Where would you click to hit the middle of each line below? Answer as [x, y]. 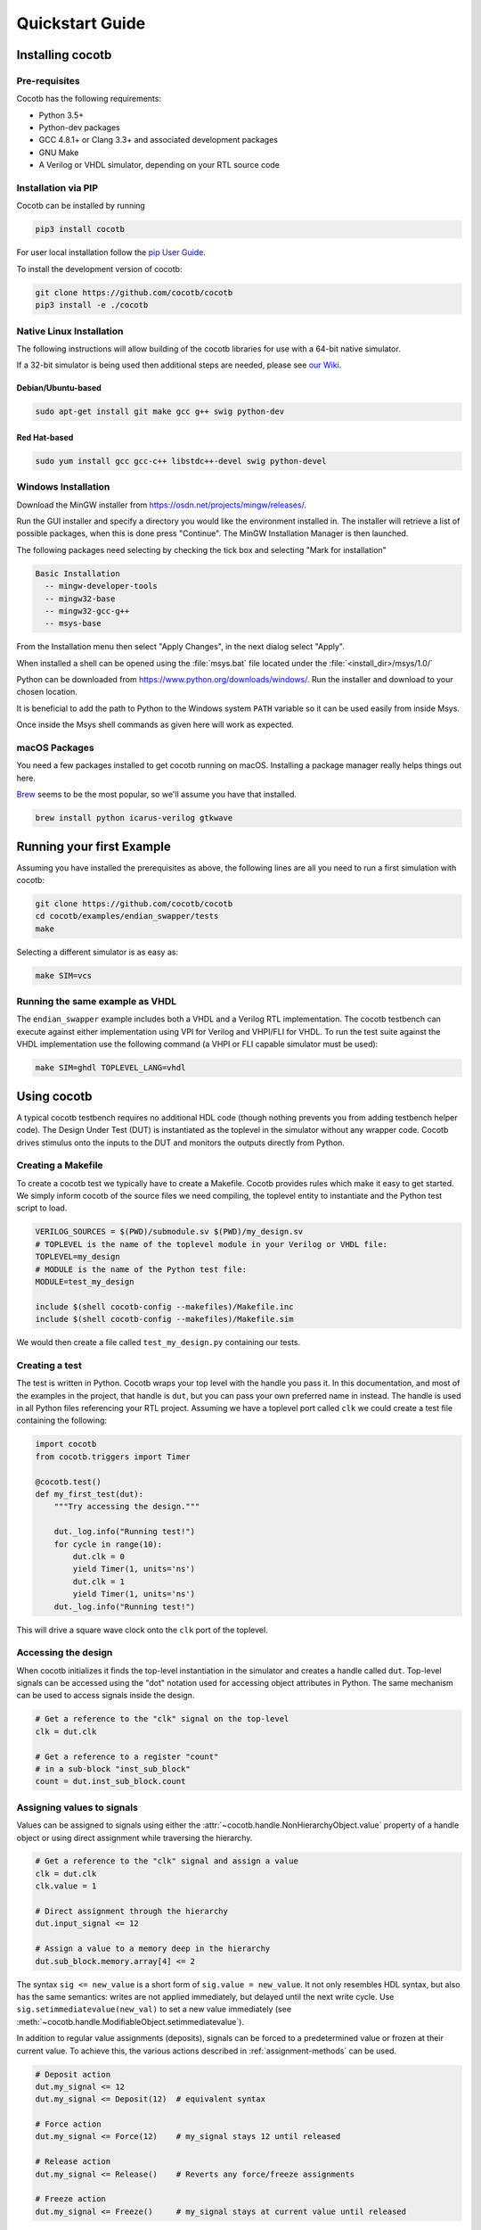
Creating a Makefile [60, 1166]
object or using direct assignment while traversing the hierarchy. [135, 1838]
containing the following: [61, 1421]
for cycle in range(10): [108, 1544]
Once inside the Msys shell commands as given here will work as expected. [155, 725]
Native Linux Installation [70, 331]
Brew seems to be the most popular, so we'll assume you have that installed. [157, 795]
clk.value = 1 [66, 1886]
